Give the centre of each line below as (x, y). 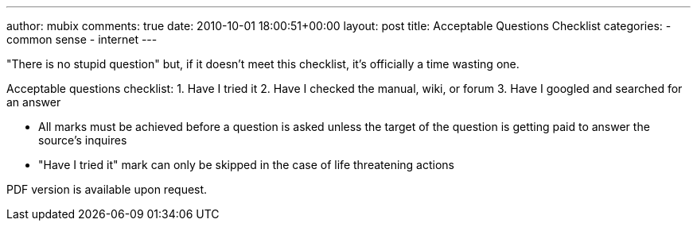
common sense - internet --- (82, 39)
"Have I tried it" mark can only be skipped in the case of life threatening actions (246, 165)
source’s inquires (83, 140)
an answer (34, 102)
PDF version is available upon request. (107, 189)
